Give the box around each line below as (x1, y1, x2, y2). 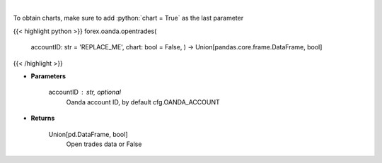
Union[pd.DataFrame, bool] (48, 130, 128, 138)
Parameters (30, 71, 66, 80)
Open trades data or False (66, 140, 142, 148)
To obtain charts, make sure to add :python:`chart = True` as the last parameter (13, 14, 244, 23)
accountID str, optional (48, 88, 122, 97)
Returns (30, 114, 55, 123)
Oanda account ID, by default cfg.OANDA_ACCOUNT (66, 97, 221, 106)
